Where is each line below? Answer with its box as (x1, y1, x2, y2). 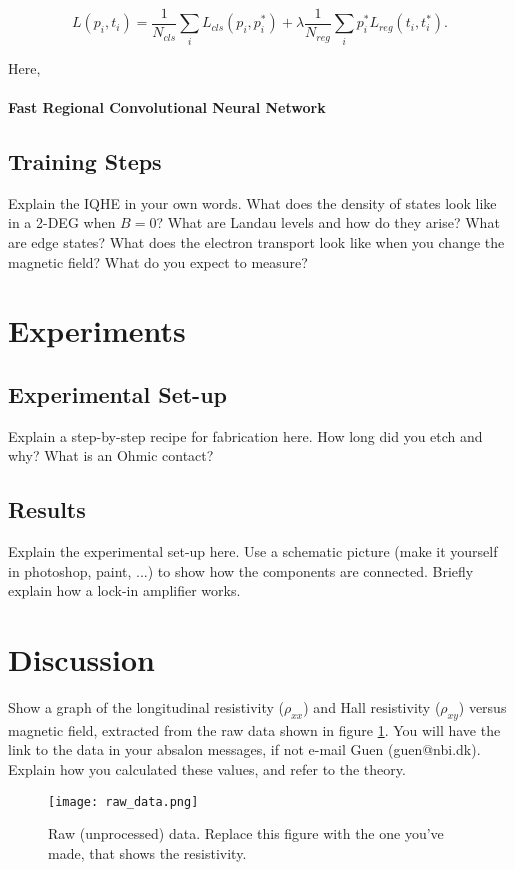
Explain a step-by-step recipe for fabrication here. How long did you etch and (8, 425, 483, 446)
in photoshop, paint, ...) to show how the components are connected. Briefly (8, 560, 474, 581)
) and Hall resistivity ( (303, 697, 441, 718)
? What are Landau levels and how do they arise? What (156, 212, 500, 233)
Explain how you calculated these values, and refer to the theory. (8, 759, 406, 780)
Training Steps (8, 145, 162, 176)
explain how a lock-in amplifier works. (8, 580, 241, 601)
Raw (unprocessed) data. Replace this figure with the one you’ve (48, 823, 444, 844)
